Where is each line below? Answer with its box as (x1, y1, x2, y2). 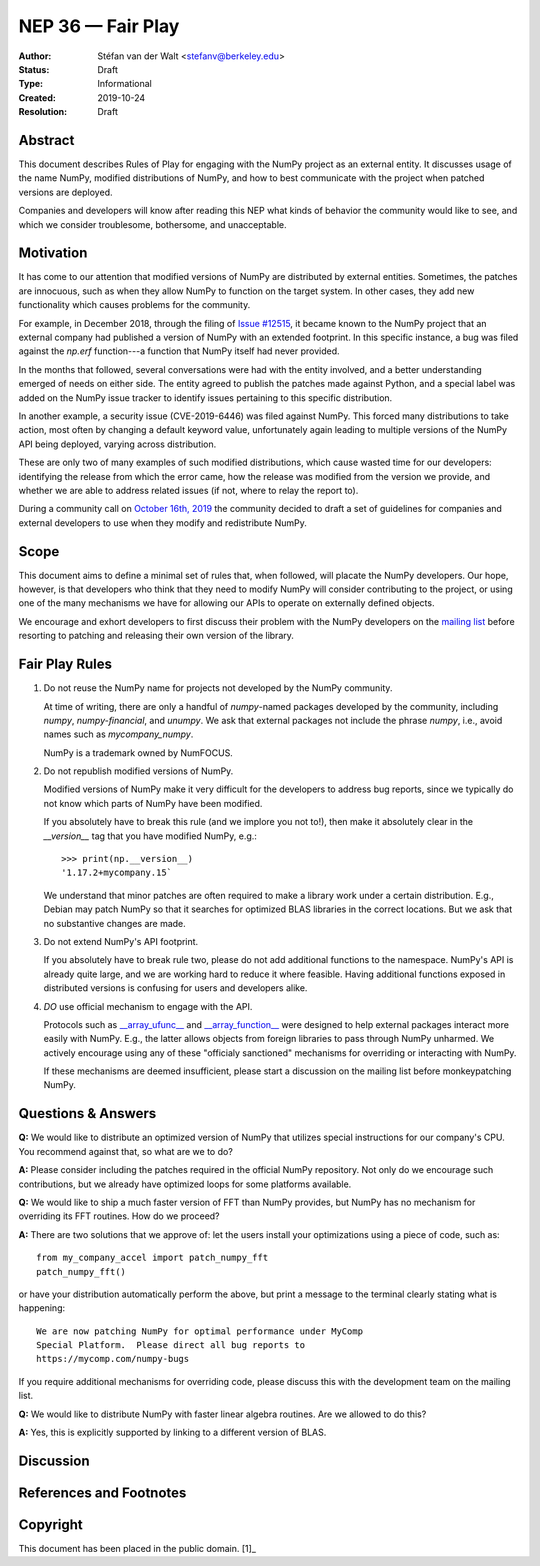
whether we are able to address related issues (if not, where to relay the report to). (18, 484, 359, 496)
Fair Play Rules (18, 656, 112, 673)
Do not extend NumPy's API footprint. (43, 935, 199, 947)
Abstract (18, 131, 75, 149)
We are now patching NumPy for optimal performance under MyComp (36, 1325, 364, 1337)
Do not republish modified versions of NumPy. (43, 765, 234, 777)
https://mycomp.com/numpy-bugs (36, 1353, 190, 1365)
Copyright (18, 1516, 84, 1533)
